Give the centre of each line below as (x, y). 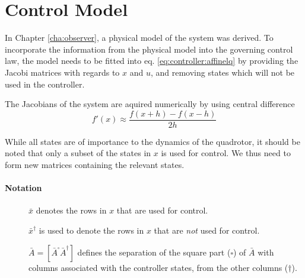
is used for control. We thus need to (226, 153)
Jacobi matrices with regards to (62, 72)
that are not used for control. (207, 230)
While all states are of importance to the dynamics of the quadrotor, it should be (152, 141)
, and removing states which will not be (223, 72)
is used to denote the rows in (91, 230)
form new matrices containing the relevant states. (95, 164)
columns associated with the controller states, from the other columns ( (158, 267)
